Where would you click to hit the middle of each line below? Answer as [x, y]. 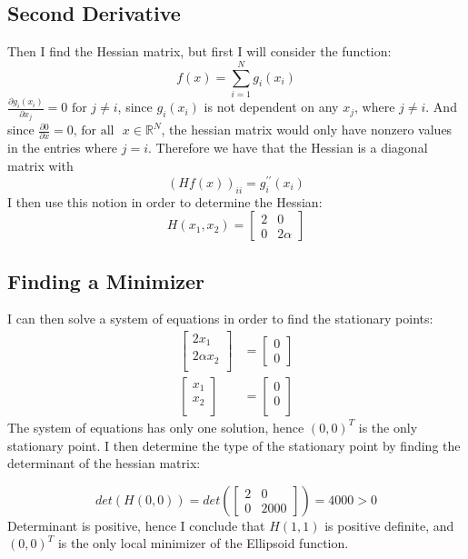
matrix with [40, 166]
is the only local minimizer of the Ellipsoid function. [203, 543]
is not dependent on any [271, 107]
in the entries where [63, 148]
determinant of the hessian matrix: [104, 463]
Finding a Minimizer [106, 280]
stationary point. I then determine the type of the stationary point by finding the [234, 445]
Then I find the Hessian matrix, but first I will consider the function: [199, 51]
